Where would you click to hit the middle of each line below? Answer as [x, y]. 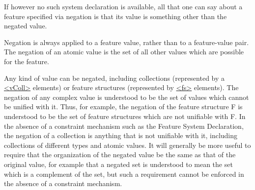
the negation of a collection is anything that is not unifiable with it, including [121, 135]
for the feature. [27, 61]
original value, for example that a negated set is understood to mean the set [118, 164]
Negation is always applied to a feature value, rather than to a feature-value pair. [127, 42]
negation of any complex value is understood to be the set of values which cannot [127, 97]
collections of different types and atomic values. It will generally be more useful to [127, 145]
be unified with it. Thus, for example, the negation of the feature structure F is [123, 107]
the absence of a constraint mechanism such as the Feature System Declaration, [124, 126]
